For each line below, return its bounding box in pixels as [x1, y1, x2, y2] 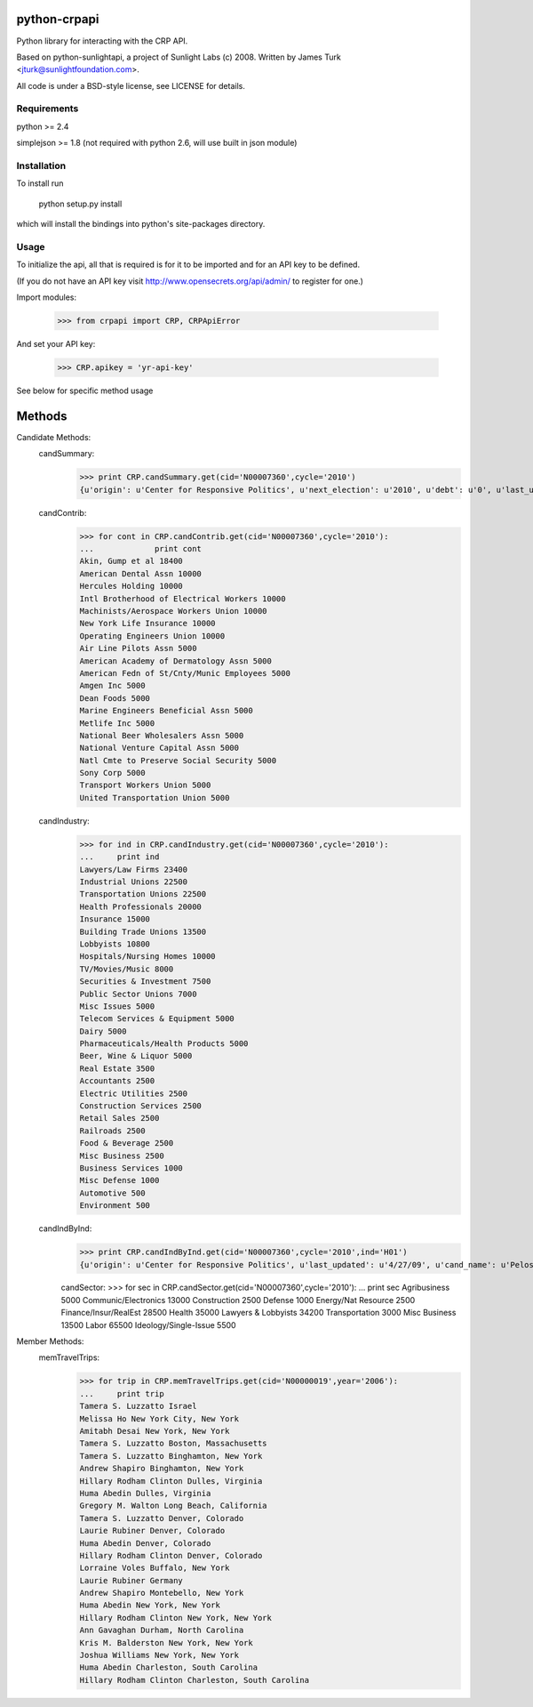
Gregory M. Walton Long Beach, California [79, 1501, 267, 1511]
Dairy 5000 [79, 1026, 127, 1036]
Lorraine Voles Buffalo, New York [79, 1563, 230, 1574]
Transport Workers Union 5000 [79, 780, 211, 791]
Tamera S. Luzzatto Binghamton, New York [79, 1451, 263, 1461]
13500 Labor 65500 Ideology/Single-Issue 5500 [60, 1319, 236, 1330]
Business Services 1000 [79, 1163, 184, 1173]
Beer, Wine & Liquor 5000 [79, 1051, 193, 1061]
